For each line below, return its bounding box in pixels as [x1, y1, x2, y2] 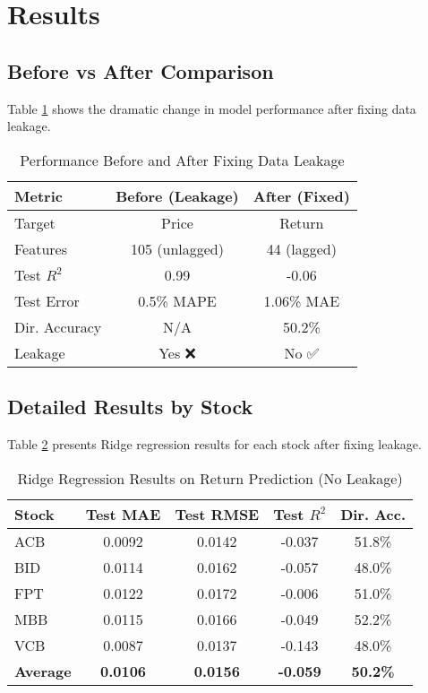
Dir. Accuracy [14, 316, 102, 337]
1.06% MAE [263, 290, 340, 311]
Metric [14, 185, 63, 206]
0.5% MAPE [138, 290, 217, 311]
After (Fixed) [253, 185, 350, 206]
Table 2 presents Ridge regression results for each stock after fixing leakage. [7, 434, 422, 453]
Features [14, 238, 68, 259]
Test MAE [85, 503, 161, 524]
